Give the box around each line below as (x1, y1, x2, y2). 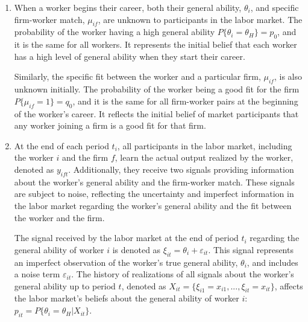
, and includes (247, 256, 298, 268)
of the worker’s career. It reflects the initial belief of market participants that (14, 107, 299, 120)
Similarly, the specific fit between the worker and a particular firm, (14, 70, 261, 83)
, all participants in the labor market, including (117, 139, 292, 152)
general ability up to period (14, 279, 116, 292)
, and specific (250, 1, 299, 13)
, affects (274, 279, 303, 292)
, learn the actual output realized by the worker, (115, 151, 294, 164)
